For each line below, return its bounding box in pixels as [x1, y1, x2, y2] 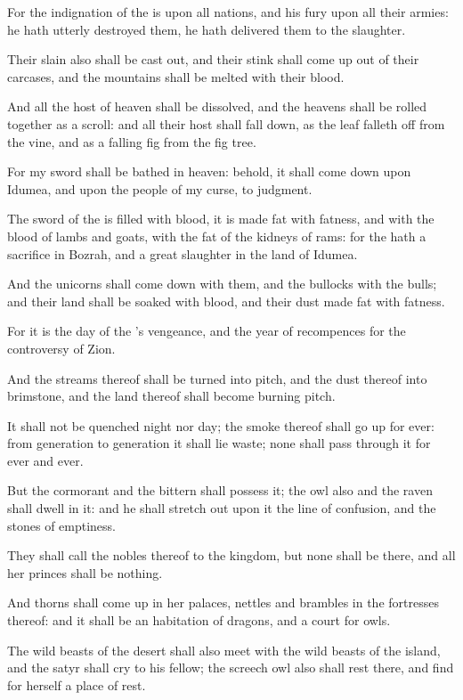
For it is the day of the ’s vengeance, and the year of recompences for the [7, 322, 406, 340]
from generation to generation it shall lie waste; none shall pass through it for [7, 434, 431, 452]
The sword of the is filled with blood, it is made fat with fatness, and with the [7, 209, 435, 228]
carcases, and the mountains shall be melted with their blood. [7, 67, 345, 85]
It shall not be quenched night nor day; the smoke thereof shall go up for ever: [7, 416, 435, 435]
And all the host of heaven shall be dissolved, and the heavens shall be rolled [7, 97, 427, 116]
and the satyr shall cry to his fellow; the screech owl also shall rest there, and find [7, 658, 454, 677]
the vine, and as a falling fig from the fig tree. [7, 132, 256, 151]
